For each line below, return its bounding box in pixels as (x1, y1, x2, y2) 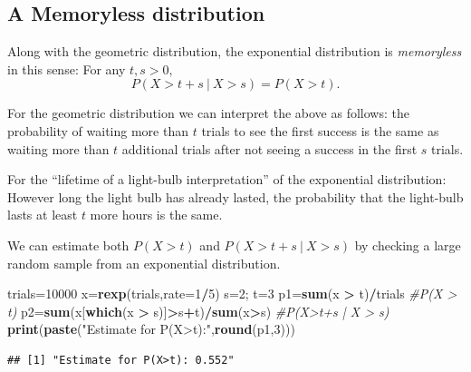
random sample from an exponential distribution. (7, 253, 281, 272)
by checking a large (354, 235, 461, 254)
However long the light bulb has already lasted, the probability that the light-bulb (7, 187, 464, 206)
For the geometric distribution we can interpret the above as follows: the (7, 103, 409, 122)
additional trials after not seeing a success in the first (121, 139, 418, 158)
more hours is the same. (90, 205, 223, 224)
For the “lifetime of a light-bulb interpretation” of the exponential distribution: (7, 170, 447, 189)
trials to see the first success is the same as (201, 121, 439, 140)
